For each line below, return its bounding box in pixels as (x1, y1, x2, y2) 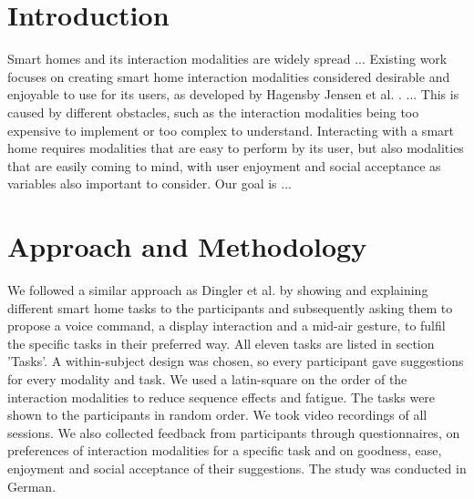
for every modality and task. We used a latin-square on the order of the (7, 369, 407, 388)
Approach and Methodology (7, 228, 367, 265)
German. (7, 476, 57, 495)
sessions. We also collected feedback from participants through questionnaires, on (7, 423, 460, 442)
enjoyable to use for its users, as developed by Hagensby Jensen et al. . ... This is (7, 85, 459, 104)
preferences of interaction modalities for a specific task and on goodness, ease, (7, 441, 442, 460)
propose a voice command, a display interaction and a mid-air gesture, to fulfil (7, 316, 446, 335)
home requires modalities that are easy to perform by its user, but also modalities (7, 138, 464, 158)
